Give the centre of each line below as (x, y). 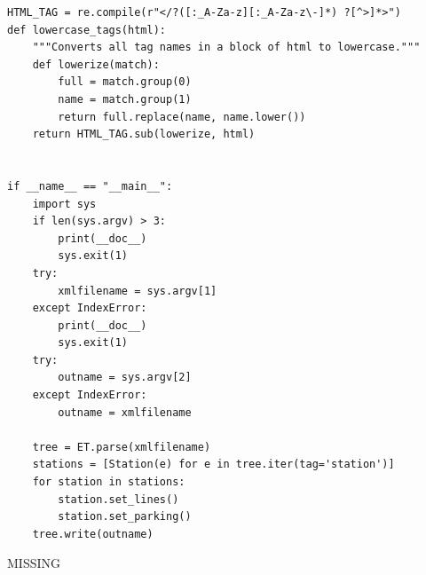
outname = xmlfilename (125, 412)
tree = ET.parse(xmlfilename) (122, 447)
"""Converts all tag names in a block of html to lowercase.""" (226, 47)
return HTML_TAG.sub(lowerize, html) (144, 134)
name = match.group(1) (125, 99)
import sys (64, 204)
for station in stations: (109, 482)
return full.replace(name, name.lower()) (182, 117)
